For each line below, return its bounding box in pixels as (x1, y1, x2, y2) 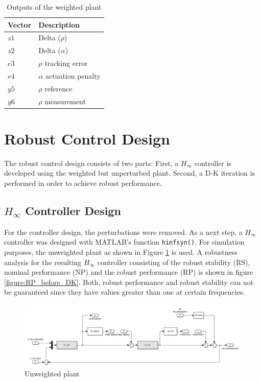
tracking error (44, 58, 88, 68)
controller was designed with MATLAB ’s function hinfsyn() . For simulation (4, 236, 245, 247)
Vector (8, 19, 32, 30)
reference (44, 83, 73, 93)
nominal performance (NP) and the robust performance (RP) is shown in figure (4, 267, 253, 277)
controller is (194, 157, 231, 168)
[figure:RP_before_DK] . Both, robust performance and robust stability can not (4, 276, 254, 287)
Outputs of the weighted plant (7, 2, 102, 12)
